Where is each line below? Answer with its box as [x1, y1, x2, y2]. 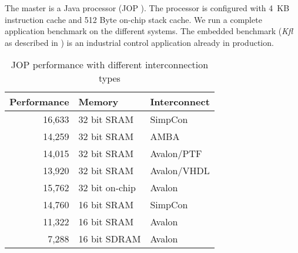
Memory [78, 95, 119, 109]
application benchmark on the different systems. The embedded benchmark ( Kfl [5, 25, 293, 37]
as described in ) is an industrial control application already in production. [5, 36, 274, 48]
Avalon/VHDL [150, 164, 210, 178]
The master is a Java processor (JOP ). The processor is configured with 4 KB [5, 2, 290, 14]
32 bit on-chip [78, 181, 136, 195]
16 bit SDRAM [78, 232, 141, 246]
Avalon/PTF [150, 147, 202, 161]
